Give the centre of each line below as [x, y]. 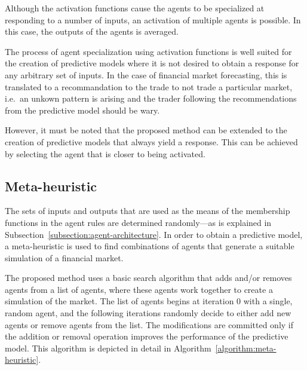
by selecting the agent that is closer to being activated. [105, 153]
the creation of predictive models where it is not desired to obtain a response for [152, 63]
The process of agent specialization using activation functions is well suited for [148, 51]
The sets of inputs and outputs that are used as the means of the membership [148, 211]
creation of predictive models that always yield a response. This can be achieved [151, 141]
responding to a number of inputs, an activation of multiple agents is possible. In [153, 19]
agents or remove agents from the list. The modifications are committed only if [149, 324]
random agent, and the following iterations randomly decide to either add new [148, 313]
